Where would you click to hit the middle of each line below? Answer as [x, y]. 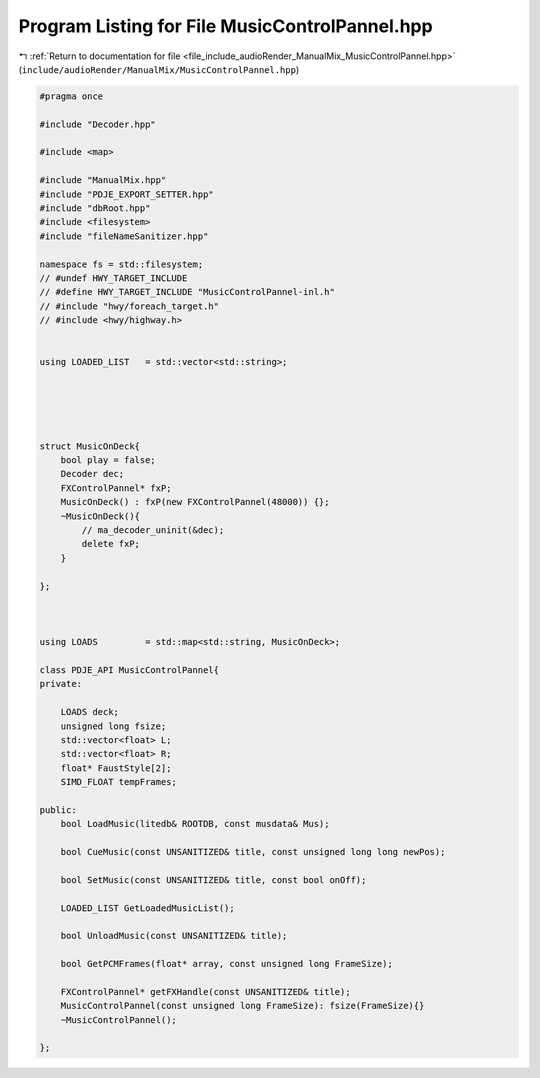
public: [58, 809]
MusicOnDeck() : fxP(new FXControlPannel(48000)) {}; [195, 502]
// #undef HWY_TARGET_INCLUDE [113, 278]
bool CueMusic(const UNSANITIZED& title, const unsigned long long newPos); [253, 852]
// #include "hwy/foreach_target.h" [129, 306]
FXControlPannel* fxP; [116, 488]
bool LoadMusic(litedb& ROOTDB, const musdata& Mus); [195, 824]
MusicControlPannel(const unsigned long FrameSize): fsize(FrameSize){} [242, 1006]
